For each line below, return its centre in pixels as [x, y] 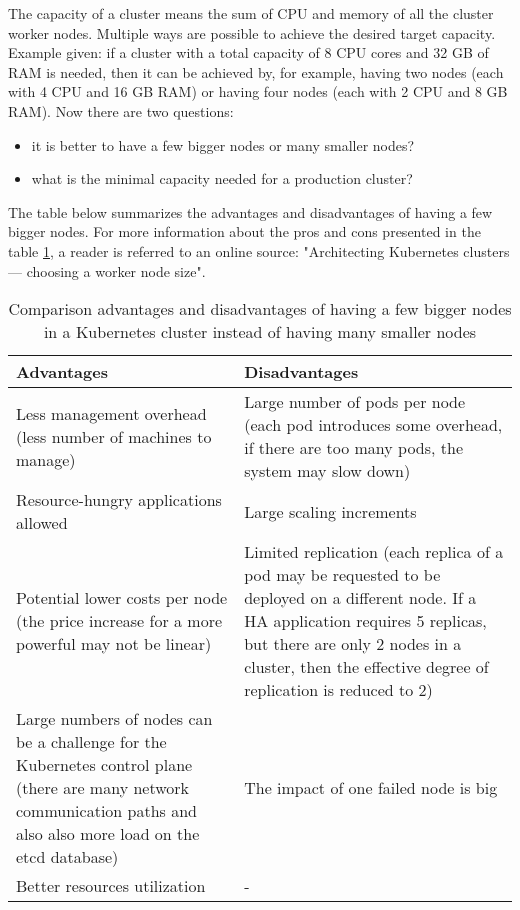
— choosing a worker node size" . [107, 270]
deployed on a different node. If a [360, 598]
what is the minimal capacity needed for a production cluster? [222, 178]
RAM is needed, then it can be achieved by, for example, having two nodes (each [256, 71]
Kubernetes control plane [104, 765]
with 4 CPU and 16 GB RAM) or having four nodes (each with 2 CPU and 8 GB [258, 91]
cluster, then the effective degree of [366, 667]
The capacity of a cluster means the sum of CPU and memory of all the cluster [251, 13]
